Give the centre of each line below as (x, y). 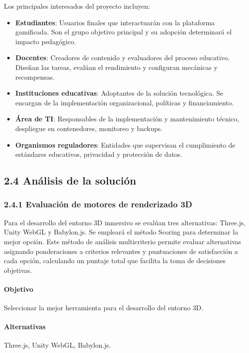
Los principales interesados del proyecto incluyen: (77, 6)
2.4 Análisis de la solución (70, 180)
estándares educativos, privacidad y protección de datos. (99, 154)
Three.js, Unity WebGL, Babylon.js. (57, 345)
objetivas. (18, 270)
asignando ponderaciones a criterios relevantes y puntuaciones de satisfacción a (121, 251)
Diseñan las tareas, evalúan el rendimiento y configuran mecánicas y (116, 67)
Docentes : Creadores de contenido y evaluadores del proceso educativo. (123, 58)
